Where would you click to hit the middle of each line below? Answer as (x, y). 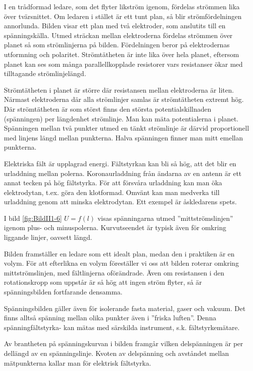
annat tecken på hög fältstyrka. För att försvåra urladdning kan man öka (113, 183)
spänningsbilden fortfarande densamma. (63, 292)
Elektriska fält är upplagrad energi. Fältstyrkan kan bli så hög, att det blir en (120, 163)
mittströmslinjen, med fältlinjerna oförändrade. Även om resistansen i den (114, 272)
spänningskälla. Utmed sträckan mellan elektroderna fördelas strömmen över (118, 35)
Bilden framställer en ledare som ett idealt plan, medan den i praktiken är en (119, 253)
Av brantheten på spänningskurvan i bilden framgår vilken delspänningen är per (124, 343)
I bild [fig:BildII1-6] (33, 218)
